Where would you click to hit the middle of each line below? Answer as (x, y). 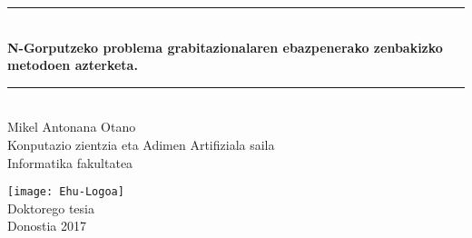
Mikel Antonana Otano (72, 127)
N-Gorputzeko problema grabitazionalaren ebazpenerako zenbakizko (225, 47)
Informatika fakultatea (70, 162)
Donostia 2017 (47, 226)
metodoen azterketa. (73, 65)
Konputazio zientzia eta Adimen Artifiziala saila (141, 144)
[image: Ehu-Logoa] (66, 192)
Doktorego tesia (51, 208)
